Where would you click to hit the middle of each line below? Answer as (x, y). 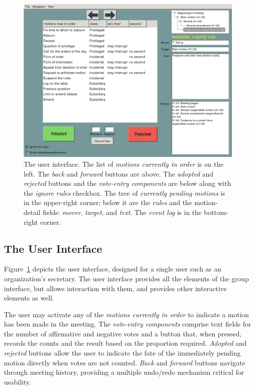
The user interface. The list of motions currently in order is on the (124, 164)
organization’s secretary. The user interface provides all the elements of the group (127, 278)
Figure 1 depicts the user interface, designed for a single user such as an (113, 269)
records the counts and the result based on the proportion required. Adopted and (125, 343)
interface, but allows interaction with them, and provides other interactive (115, 288)
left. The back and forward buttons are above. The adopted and (119, 173)
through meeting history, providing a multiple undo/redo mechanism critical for (124, 372)
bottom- (216, 212)
